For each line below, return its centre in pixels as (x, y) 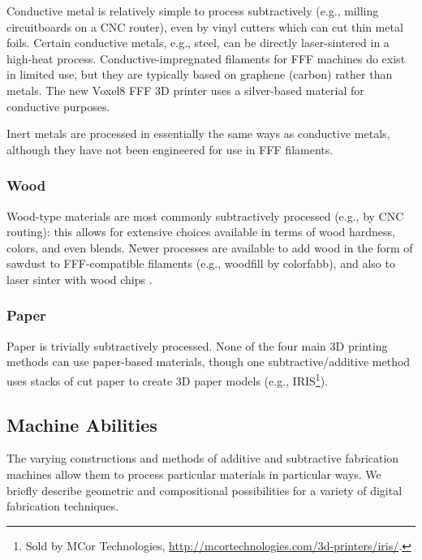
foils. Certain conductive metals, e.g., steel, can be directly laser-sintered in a (198, 43)
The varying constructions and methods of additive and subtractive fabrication (203, 458)
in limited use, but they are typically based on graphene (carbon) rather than (200, 74)
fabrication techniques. (63, 506)
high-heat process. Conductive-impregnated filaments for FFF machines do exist (206, 58)
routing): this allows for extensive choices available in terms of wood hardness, (201, 232)
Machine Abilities (82, 424)
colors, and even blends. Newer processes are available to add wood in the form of (210, 247)
